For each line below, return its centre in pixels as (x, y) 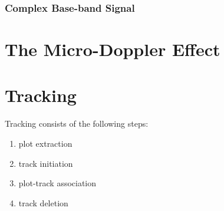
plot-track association (57, 183)
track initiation (46, 163)
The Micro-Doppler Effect (113, 49)
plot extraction (45, 143)
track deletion (43, 202)
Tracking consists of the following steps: (77, 123)
